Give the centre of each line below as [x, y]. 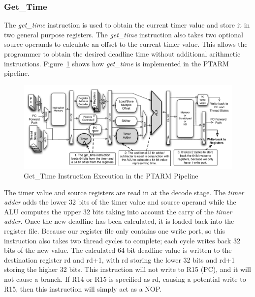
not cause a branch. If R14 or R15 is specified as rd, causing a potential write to [125, 279]
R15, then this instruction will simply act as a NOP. [83, 288]
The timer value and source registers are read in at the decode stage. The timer [124, 192]
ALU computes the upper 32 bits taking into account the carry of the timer [118, 211]
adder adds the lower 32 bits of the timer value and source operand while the [120, 202]
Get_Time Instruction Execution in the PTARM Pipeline [111, 175]
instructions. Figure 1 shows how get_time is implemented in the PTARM [116, 63]
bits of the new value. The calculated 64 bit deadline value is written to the [118, 250]
